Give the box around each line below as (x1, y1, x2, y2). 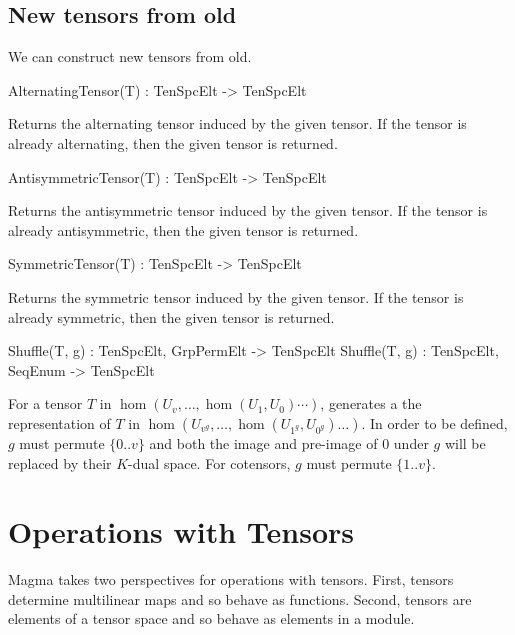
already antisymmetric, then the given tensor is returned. (8, 219, 359, 240)
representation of (8, 412, 111, 433)
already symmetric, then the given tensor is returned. (8, 306, 335, 327)
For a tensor (8, 393, 83, 414)
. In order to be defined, (361, 412, 508, 433)
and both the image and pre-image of (149, 432, 378, 453)
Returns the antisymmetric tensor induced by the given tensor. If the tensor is (8, 200, 488, 221)
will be (444, 432, 486, 453)
